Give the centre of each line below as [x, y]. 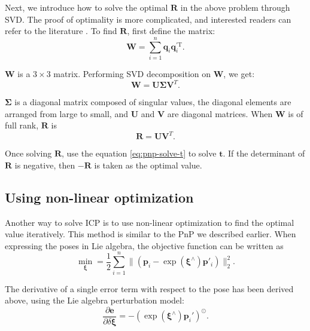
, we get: [239, 73]
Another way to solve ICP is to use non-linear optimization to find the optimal [150, 222]
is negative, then [45, 165]
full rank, [22, 125]
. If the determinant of [264, 153]
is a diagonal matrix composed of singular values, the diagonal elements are [153, 102]
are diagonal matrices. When [220, 113]
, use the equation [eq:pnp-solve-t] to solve [139, 153]
